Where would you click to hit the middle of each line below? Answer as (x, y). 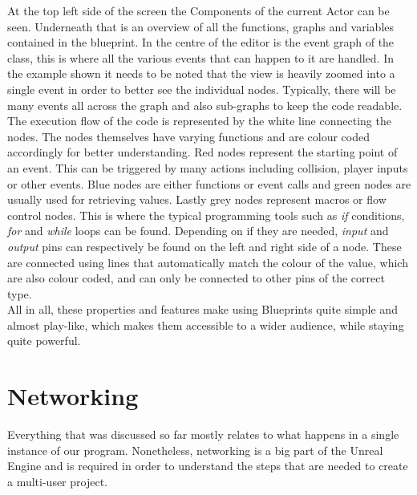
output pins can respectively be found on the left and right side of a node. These (204, 246)
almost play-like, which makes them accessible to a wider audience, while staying (206, 325)
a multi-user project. (57, 481)
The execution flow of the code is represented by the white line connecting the (199, 121)
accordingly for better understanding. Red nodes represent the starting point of (202, 152)
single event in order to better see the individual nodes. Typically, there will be (202, 89)
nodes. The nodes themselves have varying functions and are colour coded (188, 136)
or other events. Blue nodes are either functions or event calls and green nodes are (209, 183)
